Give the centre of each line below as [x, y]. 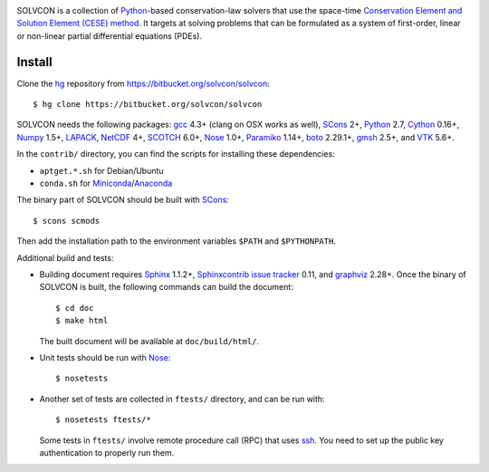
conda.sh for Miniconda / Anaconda [106, 183]
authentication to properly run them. [107, 452]
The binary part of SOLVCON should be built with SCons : [123, 200]
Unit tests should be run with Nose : [105, 357]
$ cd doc [75, 308]
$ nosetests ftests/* [103, 420]
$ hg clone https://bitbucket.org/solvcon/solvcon [148, 105]
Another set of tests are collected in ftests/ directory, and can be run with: [182, 399]
